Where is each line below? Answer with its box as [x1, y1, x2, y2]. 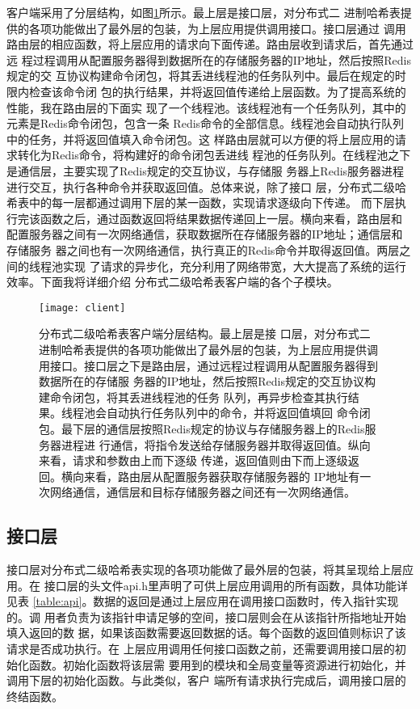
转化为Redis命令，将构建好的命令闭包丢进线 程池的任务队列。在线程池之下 [17, 146, 411, 163]
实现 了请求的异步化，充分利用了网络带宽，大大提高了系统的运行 [62, 257, 406, 274]
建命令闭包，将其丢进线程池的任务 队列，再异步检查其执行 [39, 388, 348, 405]
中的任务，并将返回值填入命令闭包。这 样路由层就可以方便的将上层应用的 [6, 130, 395, 147]
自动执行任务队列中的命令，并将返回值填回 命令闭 [106, 404, 371, 421]
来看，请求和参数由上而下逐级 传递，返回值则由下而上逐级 [39, 452, 348, 469]
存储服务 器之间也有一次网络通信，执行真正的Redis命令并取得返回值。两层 [6, 241, 400, 258]
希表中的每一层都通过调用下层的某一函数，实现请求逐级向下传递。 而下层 [6, 194, 395, 211]
